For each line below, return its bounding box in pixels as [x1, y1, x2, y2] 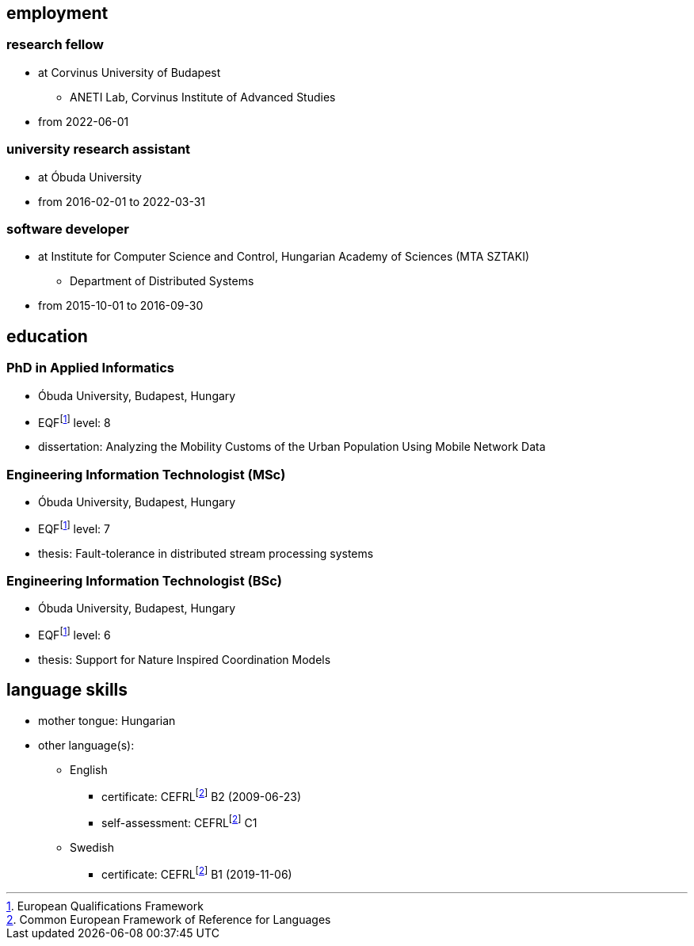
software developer [6, 220, 129, 237]
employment [6, 3, 109, 23]
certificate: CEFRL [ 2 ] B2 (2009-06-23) [101, 787, 302, 803]
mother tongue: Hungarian [38, 713, 176, 727]
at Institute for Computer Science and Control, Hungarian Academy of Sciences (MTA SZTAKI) [38, 250, 529, 264]
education [6, 326, 88, 346]
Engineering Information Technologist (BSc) [6, 572, 282, 589]
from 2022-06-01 [38, 114, 129, 128]
